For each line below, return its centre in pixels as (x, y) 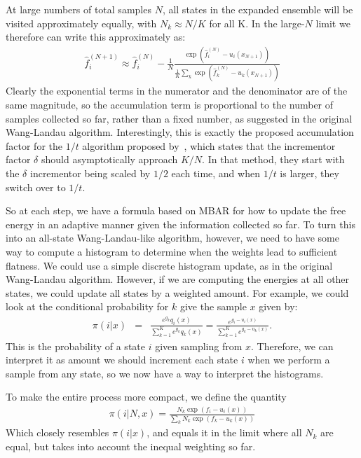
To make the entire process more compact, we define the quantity (146, 397)
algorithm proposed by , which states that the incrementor (209, 145)
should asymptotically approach (109, 159)
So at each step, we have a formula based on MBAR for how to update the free (176, 210)
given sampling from (199, 346)
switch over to (36, 187)
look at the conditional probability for (87, 306)
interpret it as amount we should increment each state (122, 360)
